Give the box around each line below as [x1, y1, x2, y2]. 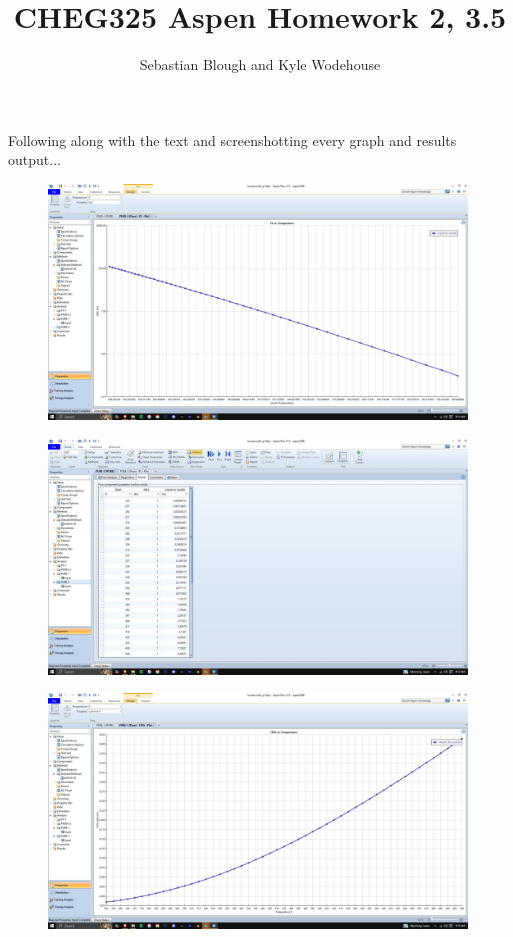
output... [8, 149, 61, 170]
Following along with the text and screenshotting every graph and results [8, 129, 457, 150]
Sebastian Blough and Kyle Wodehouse [139, 54, 381, 75]
